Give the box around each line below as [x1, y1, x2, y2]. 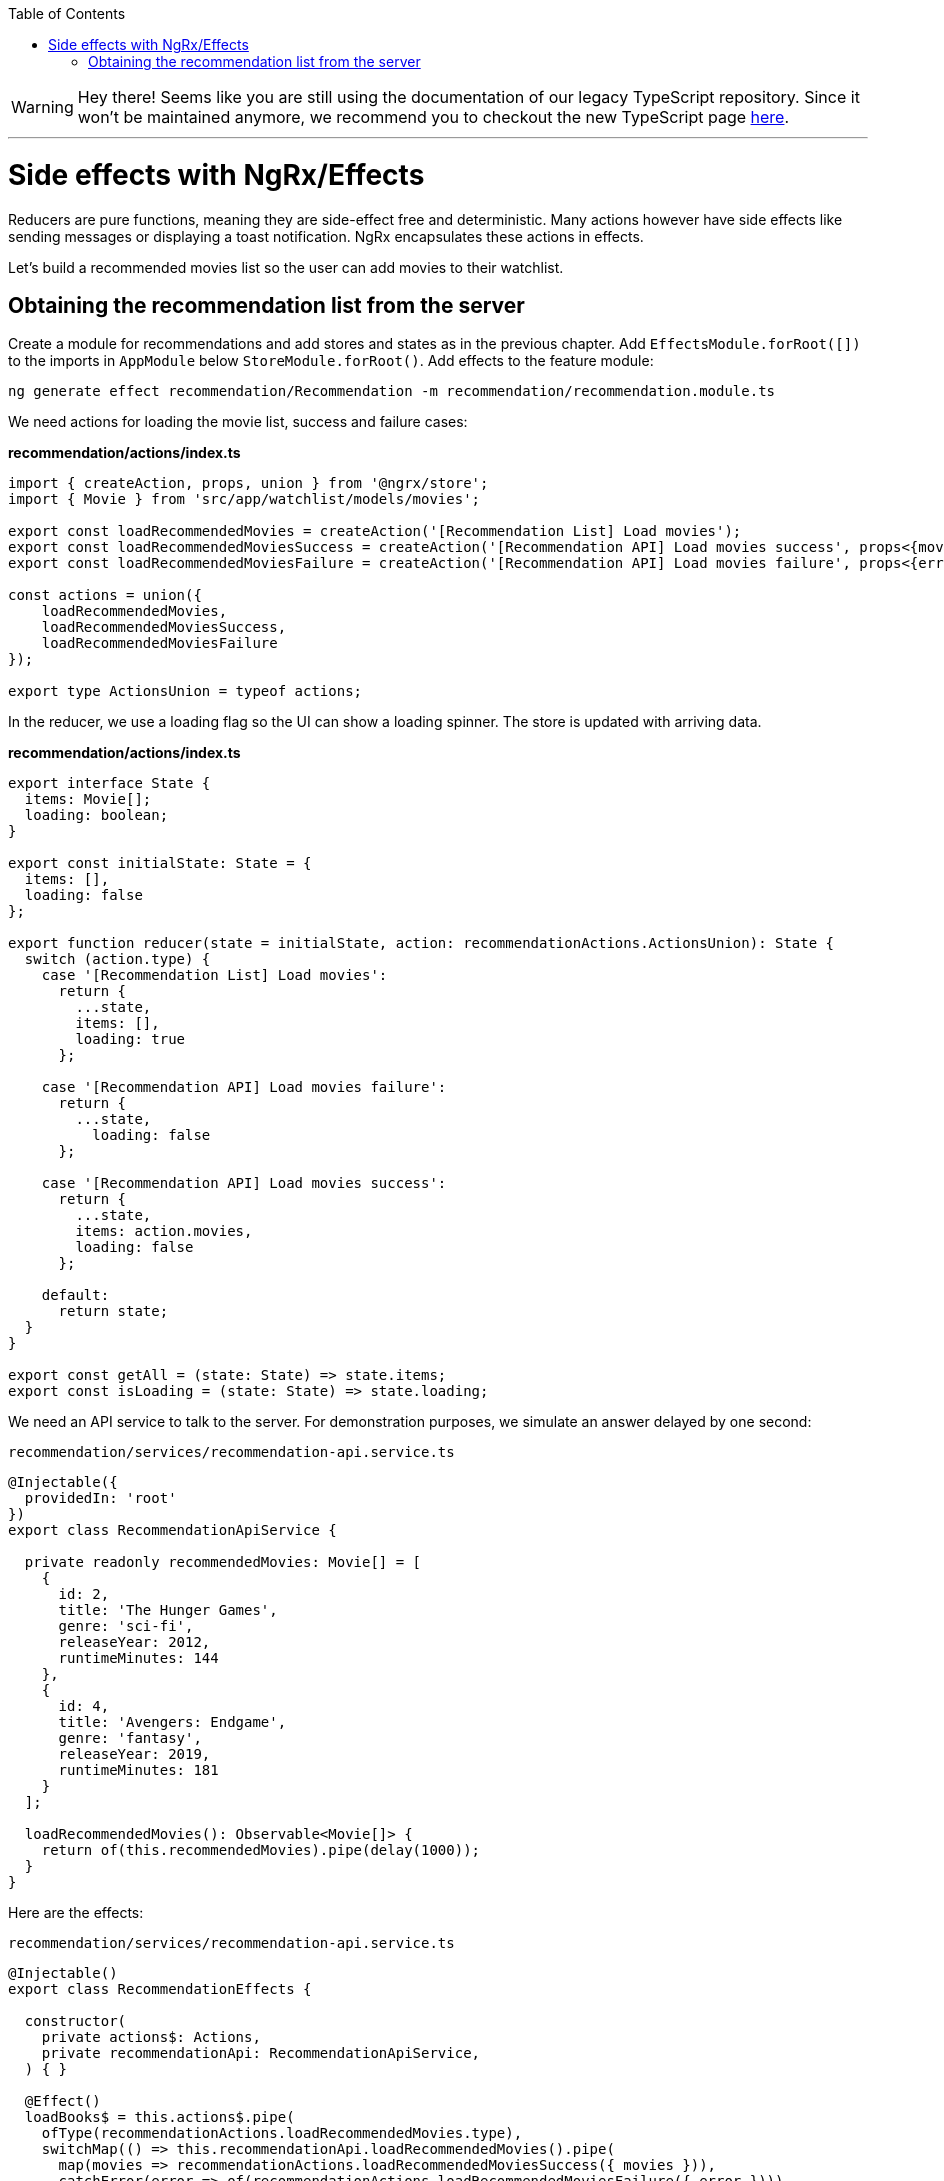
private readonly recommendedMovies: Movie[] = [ [24, 1554, 422, 1571]
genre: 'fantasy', [58, 1730, 202, 1747]
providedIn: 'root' [24, 1490, 177, 1507]
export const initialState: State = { [8, 855, 312, 872]
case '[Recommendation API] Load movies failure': [41, 1079, 447, 1096]
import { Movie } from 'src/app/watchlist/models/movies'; [8, 491, 481, 508]
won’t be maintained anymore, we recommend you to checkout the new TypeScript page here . [77, 107, 790, 127]
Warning [11, 97, 74, 117]
